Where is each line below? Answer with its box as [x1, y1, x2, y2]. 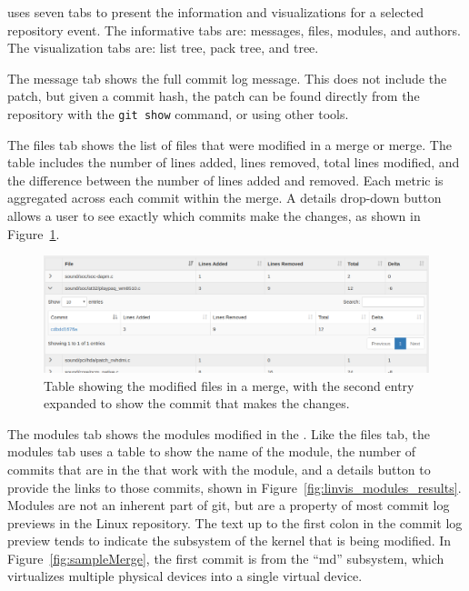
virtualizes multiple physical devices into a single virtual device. [7, 566, 363, 586]
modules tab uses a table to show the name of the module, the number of [7, 442, 416, 461]
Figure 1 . [7, 224, 60, 243]
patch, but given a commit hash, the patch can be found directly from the [7, 86, 420, 105]
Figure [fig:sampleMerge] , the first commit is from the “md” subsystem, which [7, 548, 444, 567]
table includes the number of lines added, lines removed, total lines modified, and [7, 153, 460, 172]
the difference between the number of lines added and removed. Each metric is [7, 170, 444, 189]
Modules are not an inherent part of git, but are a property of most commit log [7, 496, 450, 515]
